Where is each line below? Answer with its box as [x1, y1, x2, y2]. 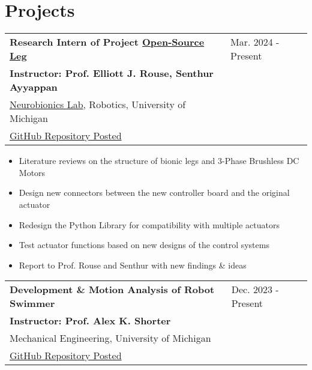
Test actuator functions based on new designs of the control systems [19, 238, 269, 251]
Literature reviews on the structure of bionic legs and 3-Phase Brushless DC [19, 154, 299, 167]
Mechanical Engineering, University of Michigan [10, 331, 211, 345]
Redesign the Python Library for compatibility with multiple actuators [19, 218, 280, 231]
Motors [19, 166, 46, 178]
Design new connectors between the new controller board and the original [19, 186, 290, 199]
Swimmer [10, 296, 55, 311]
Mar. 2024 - [230, 35, 280, 49]
